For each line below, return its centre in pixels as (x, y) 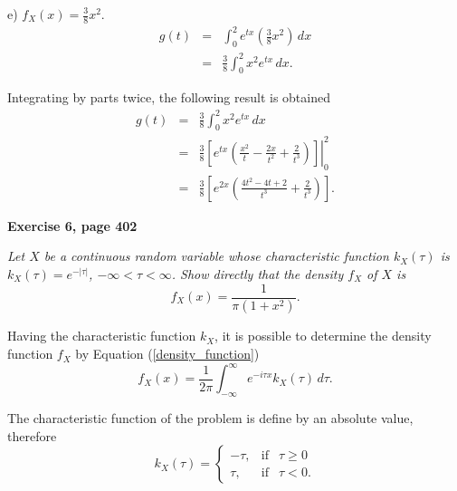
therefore (32, 435)
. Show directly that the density (257, 273)
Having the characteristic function (102, 336)
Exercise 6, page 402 (72, 225)
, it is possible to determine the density (323, 336)
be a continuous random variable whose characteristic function (216, 256)
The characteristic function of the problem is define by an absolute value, (210, 417)
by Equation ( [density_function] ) (167, 354)
